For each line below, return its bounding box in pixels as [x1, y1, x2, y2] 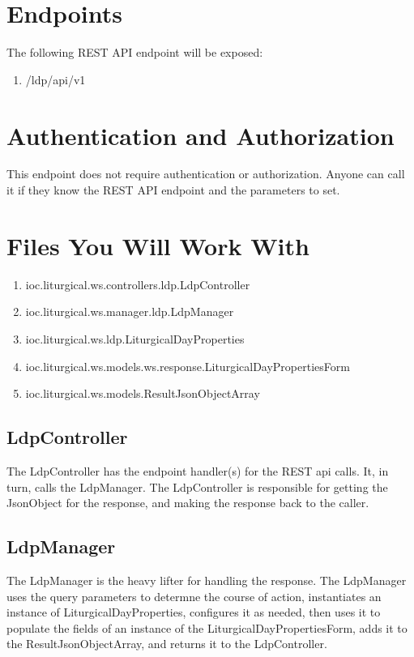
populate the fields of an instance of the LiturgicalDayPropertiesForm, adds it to [6, 619, 408, 636]
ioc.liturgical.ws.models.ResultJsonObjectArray [25, 385, 260, 402]
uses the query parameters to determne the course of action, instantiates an [6, 587, 382, 604]
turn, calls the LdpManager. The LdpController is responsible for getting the [6, 478, 388, 495]
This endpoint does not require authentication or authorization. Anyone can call [6, 165, 405, 182]
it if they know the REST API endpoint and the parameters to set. [6, 181, 340, 198]
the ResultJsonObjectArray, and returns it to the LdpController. [6, 635, 327, 652]
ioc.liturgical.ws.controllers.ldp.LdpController [25, 275, 250, 292]
